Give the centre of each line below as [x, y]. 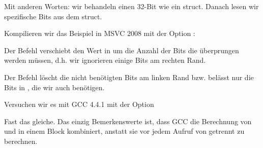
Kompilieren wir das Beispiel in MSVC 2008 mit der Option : [100, 33]
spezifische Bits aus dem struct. [53, 16]
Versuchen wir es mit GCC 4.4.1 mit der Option [79, 104]
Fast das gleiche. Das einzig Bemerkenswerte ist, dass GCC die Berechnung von [128, 121]
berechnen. [21, 141]
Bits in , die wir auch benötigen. [54, 87]
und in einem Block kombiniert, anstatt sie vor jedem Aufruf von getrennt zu [124, 131]
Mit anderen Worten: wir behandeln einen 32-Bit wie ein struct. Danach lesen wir [131, 6]
